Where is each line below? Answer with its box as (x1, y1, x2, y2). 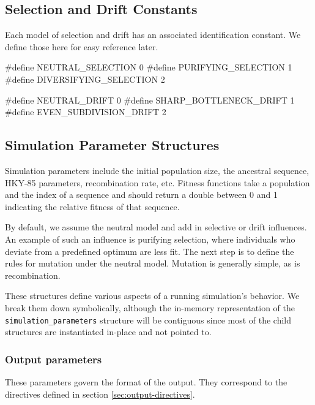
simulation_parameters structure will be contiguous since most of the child (5, 313, 292, 326)
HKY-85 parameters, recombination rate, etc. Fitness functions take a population (5, 176, 310, 189)
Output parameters (5, 351, 102, 366)
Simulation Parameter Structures (5, 135, 220, 154)
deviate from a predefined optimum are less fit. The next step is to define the (5, 244, 294, 257)
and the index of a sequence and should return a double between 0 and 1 (5, 188, 278, 201)
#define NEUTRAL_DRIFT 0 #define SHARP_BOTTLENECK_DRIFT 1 (5, 93, 295, 106)
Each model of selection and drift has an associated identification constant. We (5, 28, 301, 41)
